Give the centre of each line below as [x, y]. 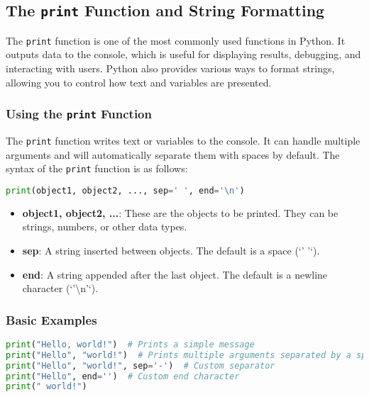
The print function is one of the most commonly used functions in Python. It [176, 40]
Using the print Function [79, 114]
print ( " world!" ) [46, 387]
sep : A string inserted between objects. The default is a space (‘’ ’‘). [171, 250]
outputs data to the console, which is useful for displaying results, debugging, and [183, 54]
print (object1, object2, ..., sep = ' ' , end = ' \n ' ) [125, 190]
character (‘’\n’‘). [60, 288]
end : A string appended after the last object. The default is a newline [175, 274]
